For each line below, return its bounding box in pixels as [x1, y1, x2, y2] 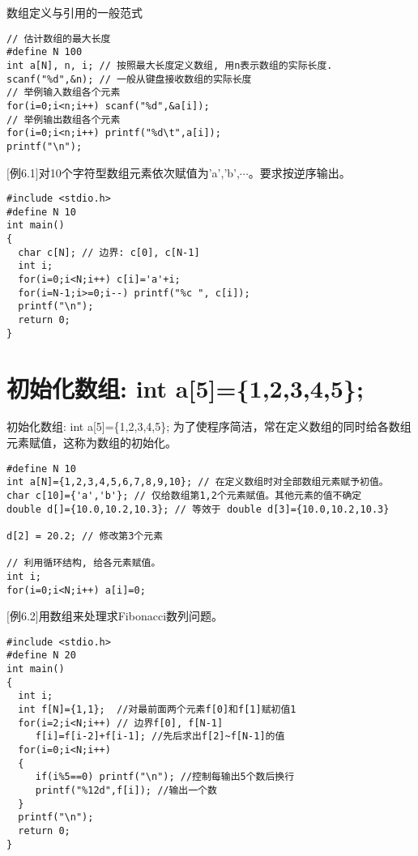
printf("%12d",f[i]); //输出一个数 [35, 785, 217, 796]
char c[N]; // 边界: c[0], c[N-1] [18, 246, 200, 258]
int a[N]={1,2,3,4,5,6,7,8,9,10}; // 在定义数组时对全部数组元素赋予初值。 [6, 476, 389, 488]
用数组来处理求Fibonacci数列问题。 [38, 607, 224, 624]
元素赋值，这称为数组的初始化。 [6, 434, 177, 451]
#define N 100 [6, 46, 83, 58]
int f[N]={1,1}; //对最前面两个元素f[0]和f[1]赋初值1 [18, 704, 296, 716]
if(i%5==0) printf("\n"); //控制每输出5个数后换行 [35, 771, 295, 783]
